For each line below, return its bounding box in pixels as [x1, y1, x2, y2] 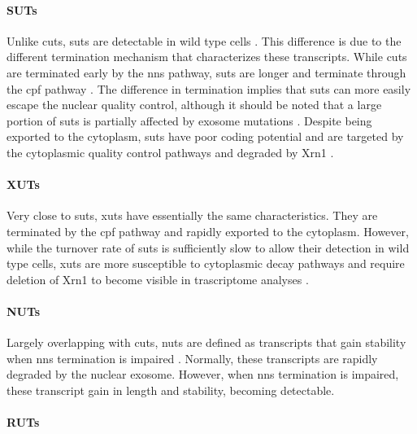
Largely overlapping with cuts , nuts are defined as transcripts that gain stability [7, 334, 406, 351]
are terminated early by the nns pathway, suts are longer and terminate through [7, 64, 406, 81]
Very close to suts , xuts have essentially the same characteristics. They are [7, 207, 378, 224]
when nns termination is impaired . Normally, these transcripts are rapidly [7, 349, 378, 366]
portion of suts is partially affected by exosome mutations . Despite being [7, 112, 372, 129]
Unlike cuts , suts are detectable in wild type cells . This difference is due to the [7, 32, 402, 49]
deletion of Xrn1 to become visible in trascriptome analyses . [7, 270, 309, 287]
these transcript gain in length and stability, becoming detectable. [7, 381, 335, 398]
